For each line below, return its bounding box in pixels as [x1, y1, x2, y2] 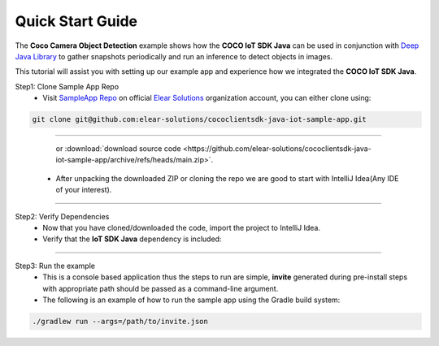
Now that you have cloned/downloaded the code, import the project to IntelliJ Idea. [42, 223, 321, 233]
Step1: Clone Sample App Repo [15, 81, 120, 91]
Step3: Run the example [15, 261, 95, 270]
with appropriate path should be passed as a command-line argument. [42, 283, 279, 293]
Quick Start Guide [15, 12, 138, 30]
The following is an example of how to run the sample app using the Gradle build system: [42, 295, 341, 305]
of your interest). [55, 185, 112, 195]
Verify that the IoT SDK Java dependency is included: [42, 234, 222, 244]
